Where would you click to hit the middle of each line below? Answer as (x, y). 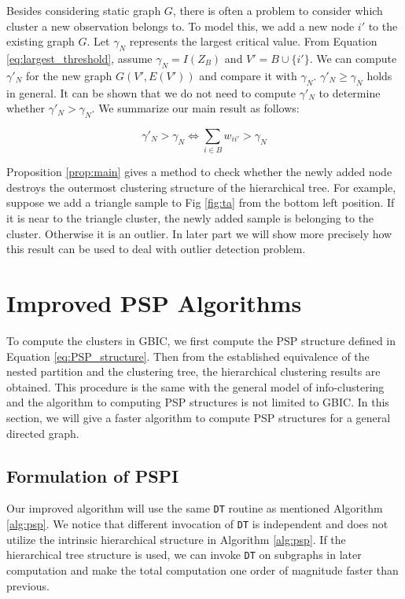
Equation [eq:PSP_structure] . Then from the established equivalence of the (188, 356)
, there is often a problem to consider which (278, 10)
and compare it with (248, 75)
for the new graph (69, 75)
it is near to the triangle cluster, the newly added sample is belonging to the (190, 218)
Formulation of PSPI (93, 475)
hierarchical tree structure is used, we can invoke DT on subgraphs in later (184, 555)
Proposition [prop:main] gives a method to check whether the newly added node (199, 172)
